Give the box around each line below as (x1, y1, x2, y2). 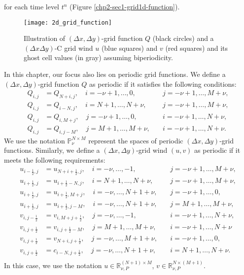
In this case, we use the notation (4, 260, 102, 270)
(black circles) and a (152, 33, 214, 43)
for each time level (4, 1, 60, 11)
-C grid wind (54, 42, 93, 53)
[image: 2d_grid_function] (24, 19, 112, 26)
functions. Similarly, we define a (4, 145, 100, 155)
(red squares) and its (165, 42, 228, 53)
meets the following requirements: (4, 154, 105, 165)
